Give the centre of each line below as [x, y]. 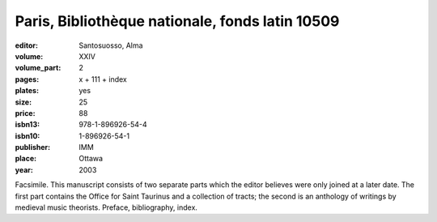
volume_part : [38, 68]
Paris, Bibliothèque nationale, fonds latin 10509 [177, 21]
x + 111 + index [103, 79]
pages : [27, 79]
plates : [27, 91]
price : [25, 113]
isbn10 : [28, 136]
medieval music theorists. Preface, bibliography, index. [106, 207]
